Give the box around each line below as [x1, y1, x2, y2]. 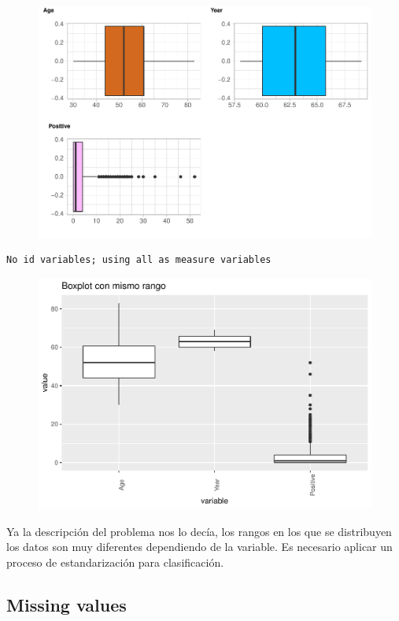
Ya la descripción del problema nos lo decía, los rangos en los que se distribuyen [6, 523, 392, 539]
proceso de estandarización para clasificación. [6, 554, 224, 571]
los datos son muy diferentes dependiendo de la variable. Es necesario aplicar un [6, 538, 393, 555]
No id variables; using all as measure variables [6, 254, 272, 266]
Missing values [6, 593, 127, 617]
